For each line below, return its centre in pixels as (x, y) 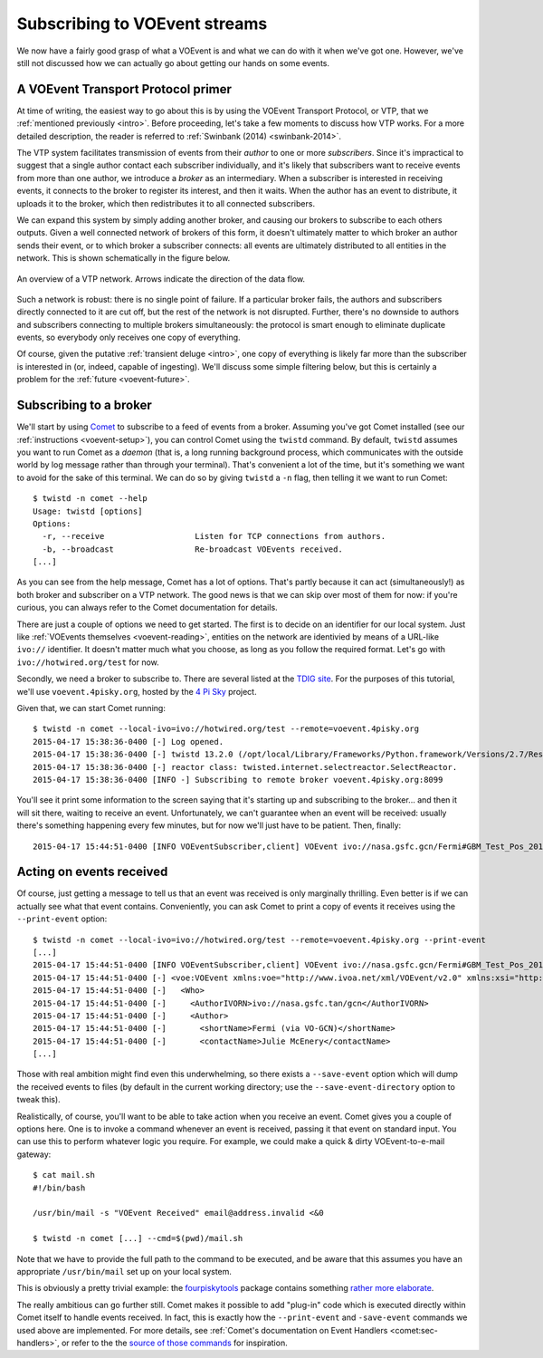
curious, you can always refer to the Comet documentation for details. (147, 608)
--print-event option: (62, 919)
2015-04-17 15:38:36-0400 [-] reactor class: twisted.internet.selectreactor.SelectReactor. (245, 767)
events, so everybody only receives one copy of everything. (129, 337)
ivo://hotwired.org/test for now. (88, 662)
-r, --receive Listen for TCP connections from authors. (214, 536)
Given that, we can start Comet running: (91, 708)
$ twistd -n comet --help (90, 499)
